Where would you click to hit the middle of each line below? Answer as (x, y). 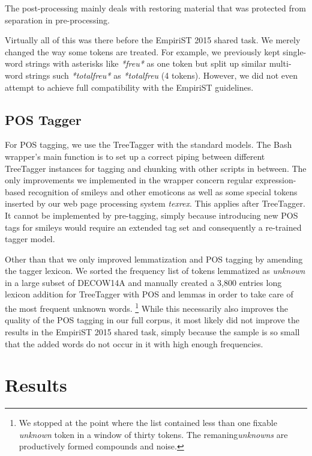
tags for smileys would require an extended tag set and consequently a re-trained (153, 227)
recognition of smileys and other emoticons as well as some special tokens (163, 191)
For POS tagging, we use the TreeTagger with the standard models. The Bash (148, 144)
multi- (280, 63)
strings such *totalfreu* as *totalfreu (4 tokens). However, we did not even (161, 75)
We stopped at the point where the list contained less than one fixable (148, 423)
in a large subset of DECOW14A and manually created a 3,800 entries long (143, 282)
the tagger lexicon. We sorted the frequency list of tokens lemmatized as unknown (155, 271)
